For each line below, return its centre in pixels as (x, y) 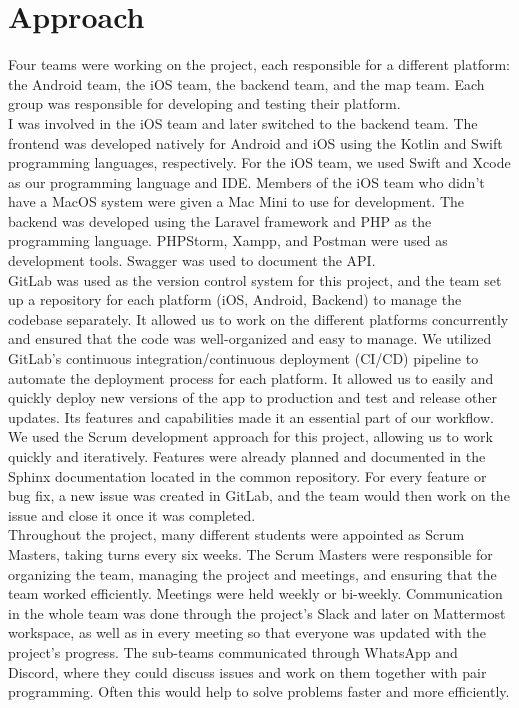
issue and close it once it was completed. (132, 514)
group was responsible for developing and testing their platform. (204, 103)
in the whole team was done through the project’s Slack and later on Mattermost (257, 612)
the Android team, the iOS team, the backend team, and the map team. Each (246, 83)
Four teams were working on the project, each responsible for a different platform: (259, 64)
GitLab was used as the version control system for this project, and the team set (255, 279)
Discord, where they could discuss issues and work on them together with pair (247, 671)
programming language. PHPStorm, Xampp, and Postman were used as (228, 240)
